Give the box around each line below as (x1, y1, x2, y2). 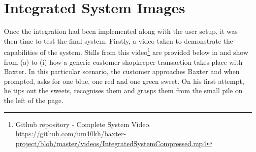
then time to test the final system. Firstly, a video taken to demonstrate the (4, 35, 233, 46)
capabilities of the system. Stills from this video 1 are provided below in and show (4, 46, 249, 57)
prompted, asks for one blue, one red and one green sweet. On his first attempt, (4, 76, 244, 86)
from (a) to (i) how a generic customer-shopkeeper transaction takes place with (4, 56, 243, 67)
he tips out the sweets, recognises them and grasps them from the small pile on (4, 85, 243, 96)
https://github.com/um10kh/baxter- (15, 128, 126, 139)
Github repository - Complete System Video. (15, 119, 151, 129)
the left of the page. (4, 95, 64, 105)
